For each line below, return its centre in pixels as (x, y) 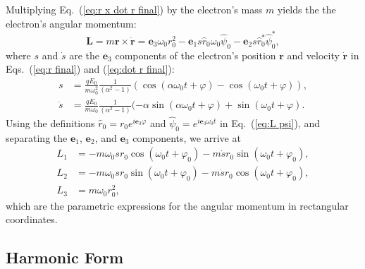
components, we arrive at (187, 137)
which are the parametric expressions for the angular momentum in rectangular (177, 205)
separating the (37, 137)
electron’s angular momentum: (71, 23)
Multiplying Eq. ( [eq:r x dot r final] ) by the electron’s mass (134, 9)
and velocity (313, 55)
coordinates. (32, 219)
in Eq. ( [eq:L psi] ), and (270, 122)
